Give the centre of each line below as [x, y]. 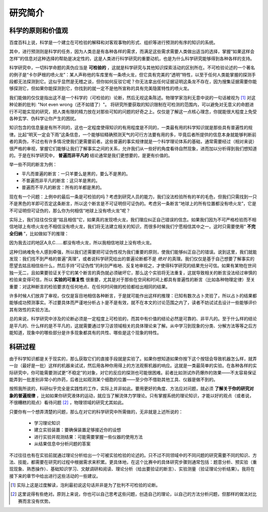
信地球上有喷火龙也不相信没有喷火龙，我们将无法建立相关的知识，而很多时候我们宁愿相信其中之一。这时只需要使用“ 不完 [133, 226]
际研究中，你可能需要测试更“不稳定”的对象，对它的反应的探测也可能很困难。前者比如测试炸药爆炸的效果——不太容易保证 [133, 372]
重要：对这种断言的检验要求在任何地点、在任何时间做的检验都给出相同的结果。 [90, 287]
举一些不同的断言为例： [33, 164]
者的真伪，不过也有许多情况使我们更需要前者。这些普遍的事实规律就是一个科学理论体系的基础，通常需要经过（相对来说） [133, 142]
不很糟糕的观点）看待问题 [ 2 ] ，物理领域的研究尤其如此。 [68, 403]
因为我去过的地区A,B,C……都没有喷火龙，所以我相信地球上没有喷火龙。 [82, 243]
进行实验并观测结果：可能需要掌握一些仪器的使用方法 [88, 437]
